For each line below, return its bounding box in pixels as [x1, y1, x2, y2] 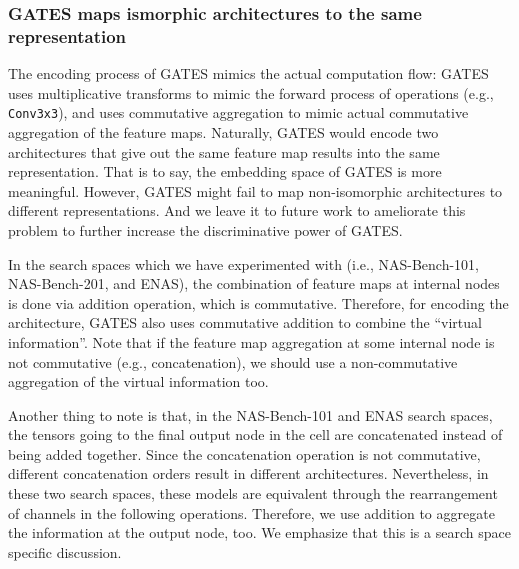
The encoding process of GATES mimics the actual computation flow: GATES [8, 63, 489, 84]
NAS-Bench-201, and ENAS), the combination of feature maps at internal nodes [8, 273, 500, 294]
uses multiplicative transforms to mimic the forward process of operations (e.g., [8, 82, 494, 103]
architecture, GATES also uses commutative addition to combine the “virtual [8, 312, 482, 333]
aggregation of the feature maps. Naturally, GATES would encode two [8, 121, 439, 142]
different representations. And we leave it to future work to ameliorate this [8, 200, 466, 221]
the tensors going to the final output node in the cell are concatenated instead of [8, 424, 503, 445]
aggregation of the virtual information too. [8, 371, 269, 392]
